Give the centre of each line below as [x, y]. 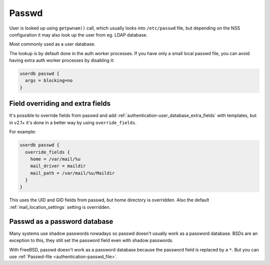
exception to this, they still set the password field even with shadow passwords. [91, 240]
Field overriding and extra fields [60, 103]
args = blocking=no [49, 81]
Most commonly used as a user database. [52, 44]
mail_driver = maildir [58, 166]
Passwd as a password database [61, 221]
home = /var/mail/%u [55, 159]
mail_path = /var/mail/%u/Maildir [72, 173]
